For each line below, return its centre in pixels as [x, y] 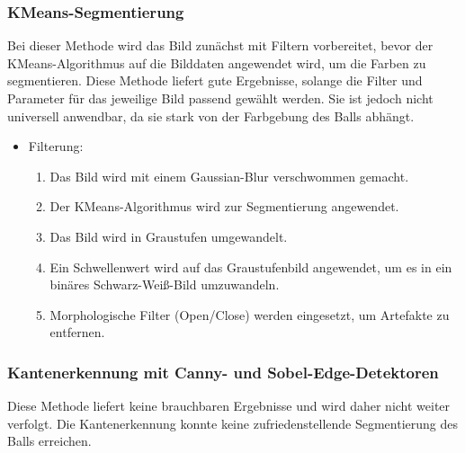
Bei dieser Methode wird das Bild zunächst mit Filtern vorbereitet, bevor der [220, 45]
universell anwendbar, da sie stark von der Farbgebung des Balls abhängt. [211, 115]
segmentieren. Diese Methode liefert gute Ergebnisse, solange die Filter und [215, 80]
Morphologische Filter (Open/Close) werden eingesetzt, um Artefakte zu [250, 314]
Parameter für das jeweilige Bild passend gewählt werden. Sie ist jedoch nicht [220, 98]
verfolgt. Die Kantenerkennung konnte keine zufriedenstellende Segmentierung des [233, 423]
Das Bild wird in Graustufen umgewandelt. [169, 236]
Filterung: [56, 146]
